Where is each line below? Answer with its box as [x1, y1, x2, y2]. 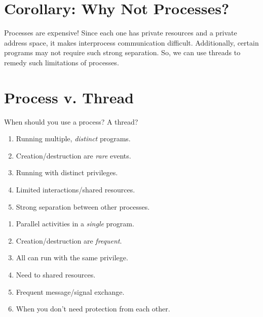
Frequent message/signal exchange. [16, 286, 125, 297]
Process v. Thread [4, 87, 134, 107]
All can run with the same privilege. [16, 252, 128, 263]
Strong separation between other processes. [16, 201, 150, 212]
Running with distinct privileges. [16, 167, 118, 178]
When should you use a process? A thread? [4, 116, 138, 127]
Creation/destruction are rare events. [16, 150, 131, 161]
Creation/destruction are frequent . [16, 235, 122, 246]
